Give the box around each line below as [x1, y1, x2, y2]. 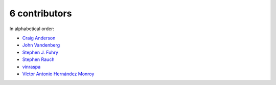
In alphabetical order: [9, 26, 55, 32]
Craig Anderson [22, 35, 56, 41]
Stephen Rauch [22, 56, 55, 62]
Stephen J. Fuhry [22, 49, 59, 55]
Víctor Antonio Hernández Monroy [22, 71, 95, 77]
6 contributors [9, 8, 72, 19]
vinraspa [22, 63, 41, 70]
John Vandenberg [22, 42, 60, 48]
